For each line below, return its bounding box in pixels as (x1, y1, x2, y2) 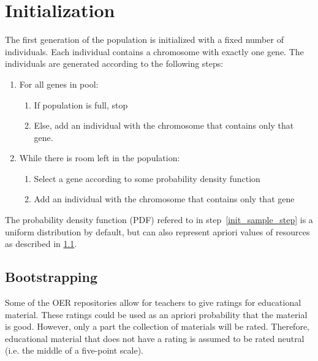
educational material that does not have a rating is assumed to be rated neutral (5, 332, 305, 344)
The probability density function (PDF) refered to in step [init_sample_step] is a (5, 213, 313, 226)
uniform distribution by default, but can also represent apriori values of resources (5, 225, 310, 238)
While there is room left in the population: (19, 151, 180, 164)
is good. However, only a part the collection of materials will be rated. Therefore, (5, 320, 309, 333)
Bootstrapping (5, 267, 98, 286)
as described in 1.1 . (5, 237, 77, 250)
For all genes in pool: (19, 77, 99, 90)
